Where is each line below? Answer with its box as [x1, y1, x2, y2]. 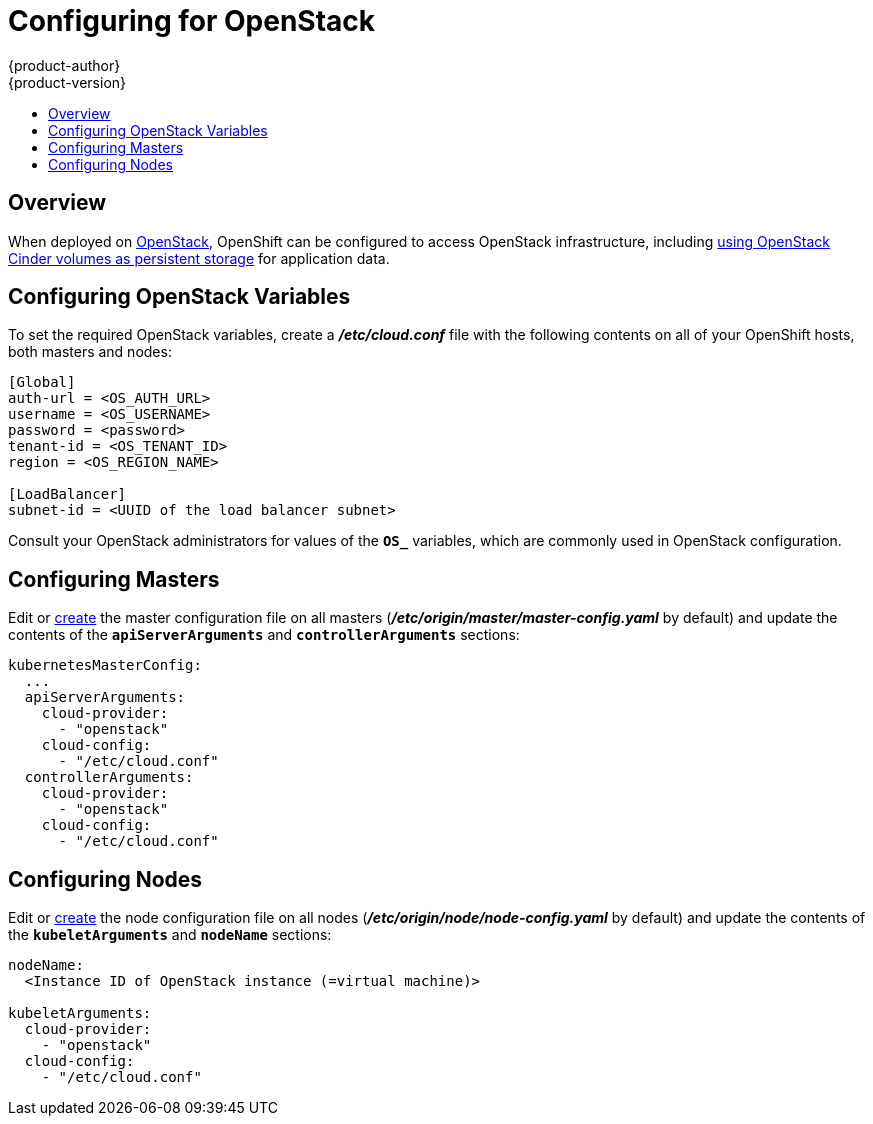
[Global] [8, 374, 76, 391]
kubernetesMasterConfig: [8, 657, 202, 674]
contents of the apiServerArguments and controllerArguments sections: [8, 626, 520, 644]
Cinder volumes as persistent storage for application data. [8, 249, 390, 267]
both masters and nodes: [8, 343, 172, 361]
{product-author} [8, 56, 121, 74]
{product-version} [8, 73, 127, 91]
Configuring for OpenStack [8, 4, 376, 38]
